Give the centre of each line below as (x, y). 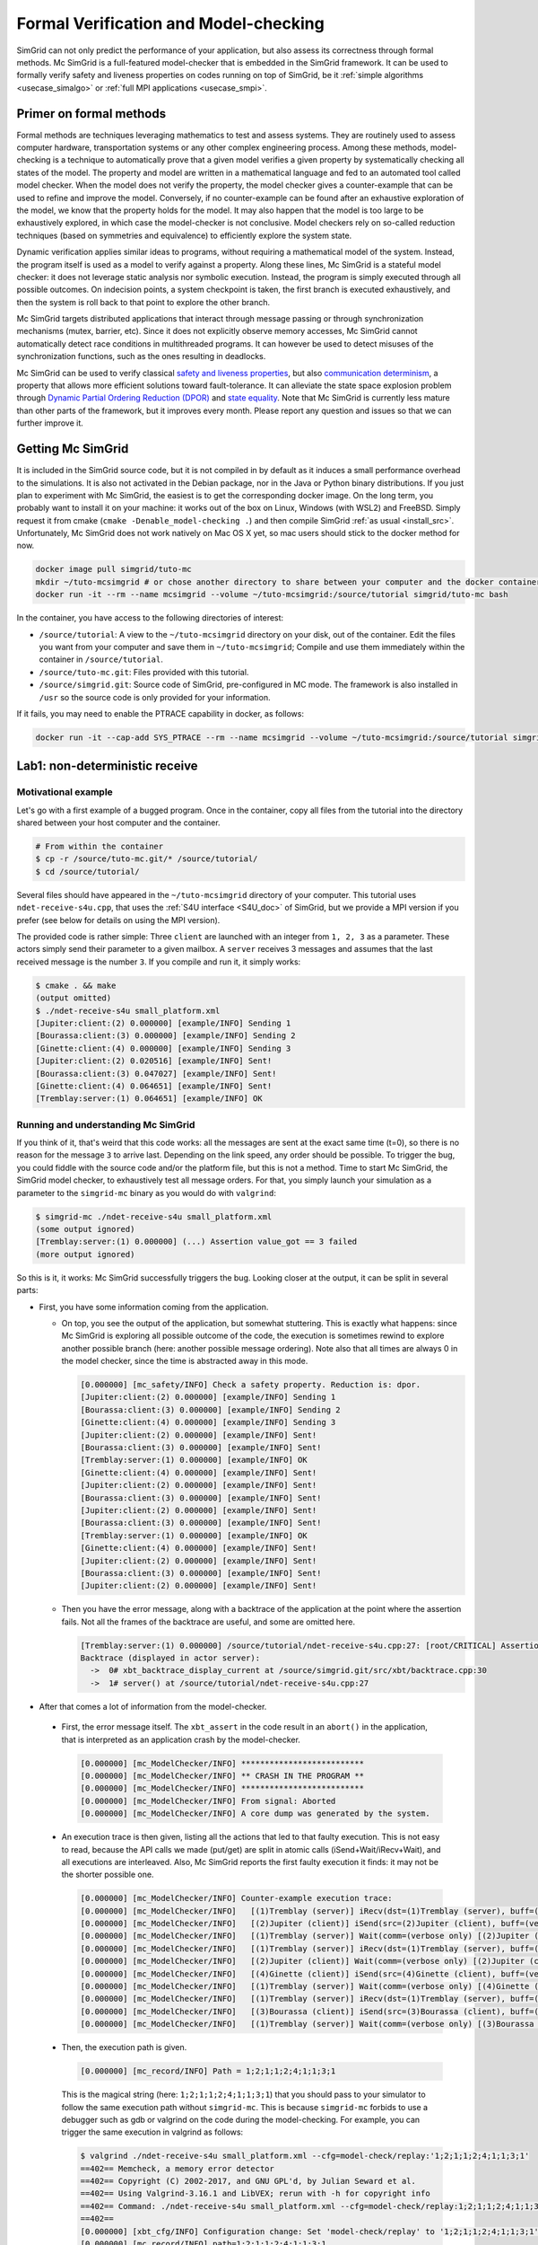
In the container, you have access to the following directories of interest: (150, 618)
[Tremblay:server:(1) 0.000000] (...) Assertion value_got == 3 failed (196, 1242)
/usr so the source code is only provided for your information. (155, 697)
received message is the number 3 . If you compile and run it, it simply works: (159, 962)
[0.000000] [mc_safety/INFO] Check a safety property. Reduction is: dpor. (251, 1385)
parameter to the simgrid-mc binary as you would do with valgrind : (147, 1193)
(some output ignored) (85, 1229)
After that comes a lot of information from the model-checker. (153, 1706)
